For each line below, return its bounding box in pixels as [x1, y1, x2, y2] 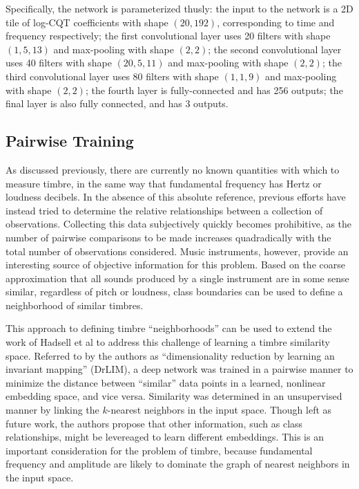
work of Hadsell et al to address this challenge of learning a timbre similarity [6, 335, 330, 349]
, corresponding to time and [217, 15, 335, 29]
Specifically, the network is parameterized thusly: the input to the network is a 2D [6, 1, 353, 15]
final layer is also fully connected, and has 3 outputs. [6, 96, 229, 111]
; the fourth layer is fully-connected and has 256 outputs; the [85, 82, 343, 97]
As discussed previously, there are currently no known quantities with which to [6, 162, 340, 176]
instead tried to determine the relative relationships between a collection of [6, 203, 323, 217]
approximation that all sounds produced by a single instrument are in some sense [6, 270, 349, 285]
